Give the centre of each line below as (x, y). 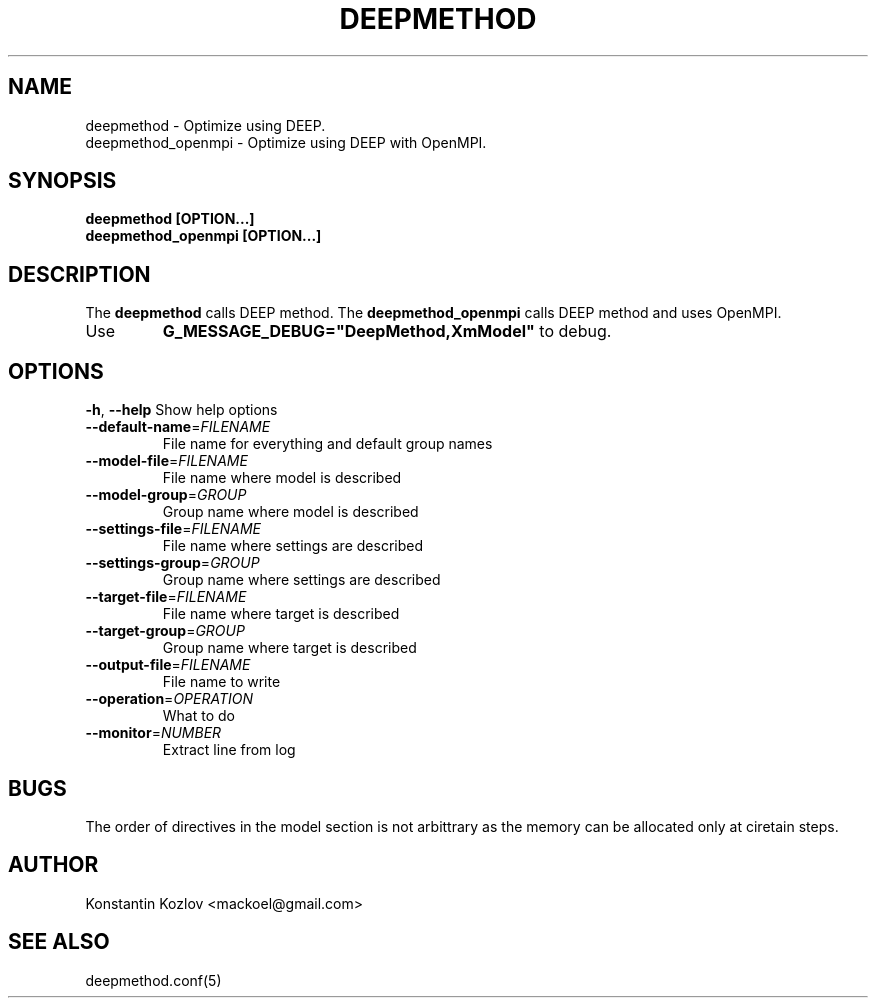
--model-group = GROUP (166, 495)
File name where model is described (282, 478)
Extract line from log (229, 750)
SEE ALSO (59, 942)
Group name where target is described (289, 648)
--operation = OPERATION (169, 699)
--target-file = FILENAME (166, 597)
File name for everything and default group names (327, 444)
